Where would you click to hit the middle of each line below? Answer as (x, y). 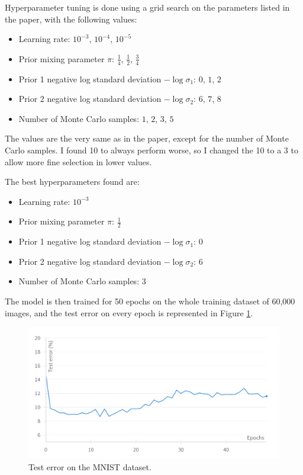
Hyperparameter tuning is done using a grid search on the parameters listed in (147, 7)
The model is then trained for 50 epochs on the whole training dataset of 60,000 (150, 301)
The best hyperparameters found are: (72, 182)
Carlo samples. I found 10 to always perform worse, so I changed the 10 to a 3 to (151, 150)
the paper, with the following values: (71, 19)
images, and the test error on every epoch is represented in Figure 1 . (129, 312)
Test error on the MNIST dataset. (90, 467)
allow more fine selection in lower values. (78, 161)
